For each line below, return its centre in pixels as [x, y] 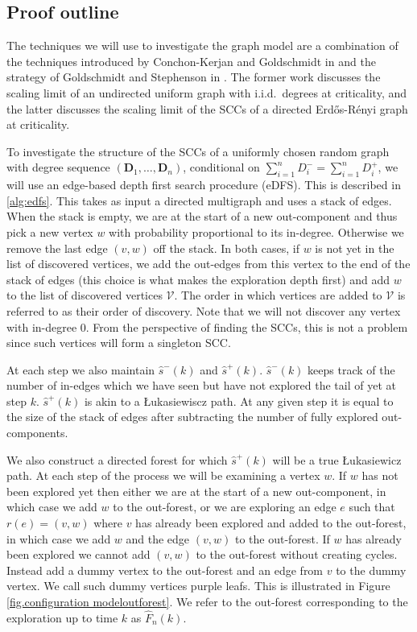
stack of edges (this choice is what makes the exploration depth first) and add [198, 279]
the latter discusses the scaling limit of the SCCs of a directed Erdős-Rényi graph [207, 108]
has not [380, 475]
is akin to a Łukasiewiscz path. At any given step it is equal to [239, 401]
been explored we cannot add [78, 554]
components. [37, 433]
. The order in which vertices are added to [278, 295]
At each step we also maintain [81, 369]
